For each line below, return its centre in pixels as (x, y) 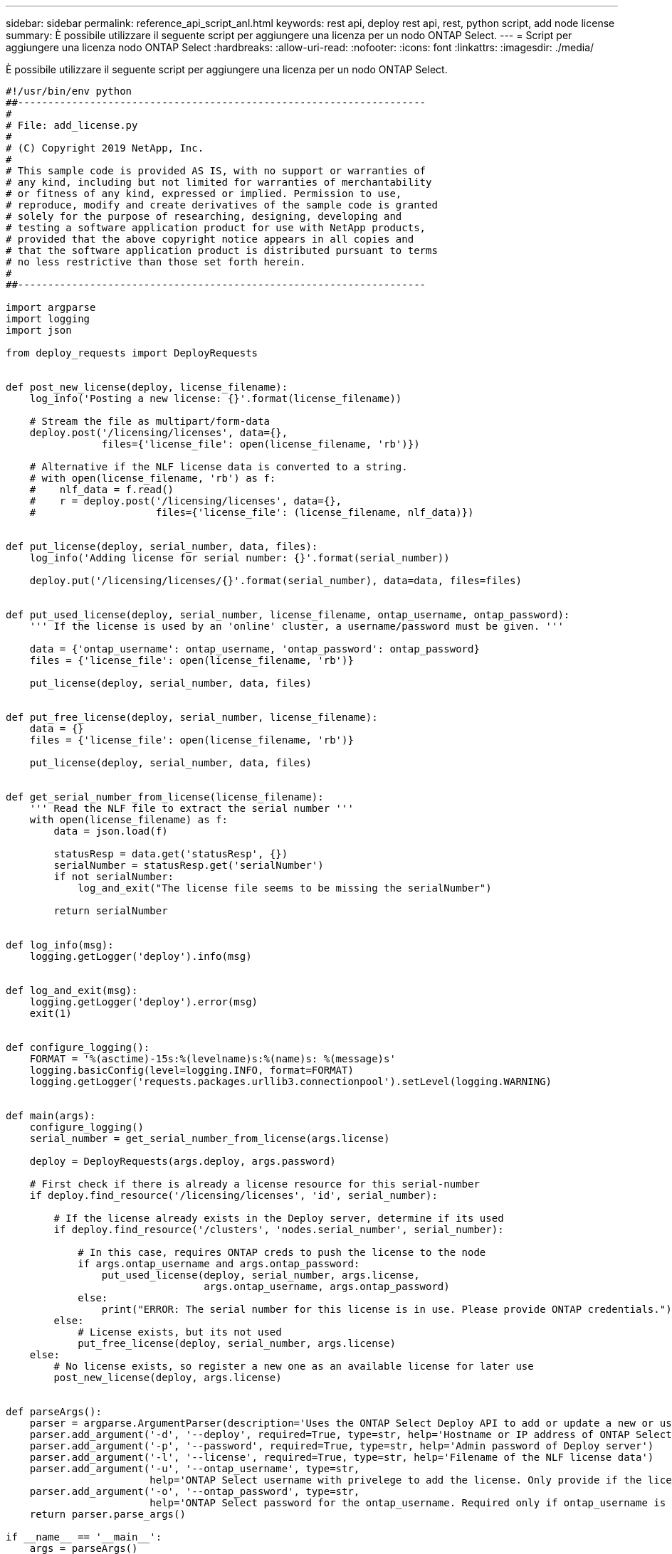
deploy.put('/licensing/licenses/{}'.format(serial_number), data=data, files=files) (275, 581)
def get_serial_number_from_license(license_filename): (165, 797)
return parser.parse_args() (107, 1514)
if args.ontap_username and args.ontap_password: (219, 1264)
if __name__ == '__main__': (84, 1537)
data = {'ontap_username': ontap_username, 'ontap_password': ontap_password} (254, 649)
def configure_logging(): (78, 1047)
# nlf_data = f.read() (102, 490)
